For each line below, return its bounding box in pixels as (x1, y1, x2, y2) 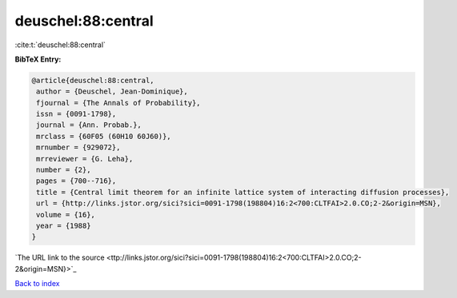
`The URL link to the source (14, 252, 105, 263)
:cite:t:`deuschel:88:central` (14, 40, 106, 50)
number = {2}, (36, 165, 91, 175)
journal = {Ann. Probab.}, (36, 121, 142, 129)
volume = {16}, (36, 210, 96, 219)
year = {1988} (36, 221, 91, 230)
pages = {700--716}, (36, 177, 117, 185)
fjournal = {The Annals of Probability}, (36, 98, 201, 107)
